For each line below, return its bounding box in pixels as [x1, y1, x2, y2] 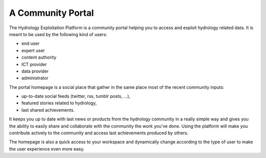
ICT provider [21, 61, 47, 67]
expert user [21, 47, 45, 53]
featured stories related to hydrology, [21, 100, 97, 106]
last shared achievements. [21, 107, 75, 113]
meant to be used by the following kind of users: [9, 31, 107, 37]
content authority [21, 54, 57, 60]
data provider [21, 68, 49, 74]
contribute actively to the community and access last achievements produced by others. [9, 130, 189, 136]
